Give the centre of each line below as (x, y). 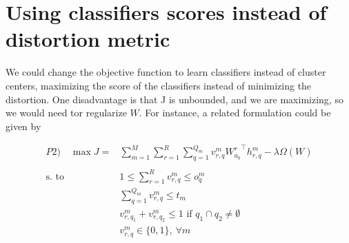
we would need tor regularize (66, 113)
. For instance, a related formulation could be (235, 113)
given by (23, 126)
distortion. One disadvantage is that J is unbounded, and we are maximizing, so (174, 99)
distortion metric (88, 39)
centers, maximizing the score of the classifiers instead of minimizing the (159, 85)
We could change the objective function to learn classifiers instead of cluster (166, 72)
